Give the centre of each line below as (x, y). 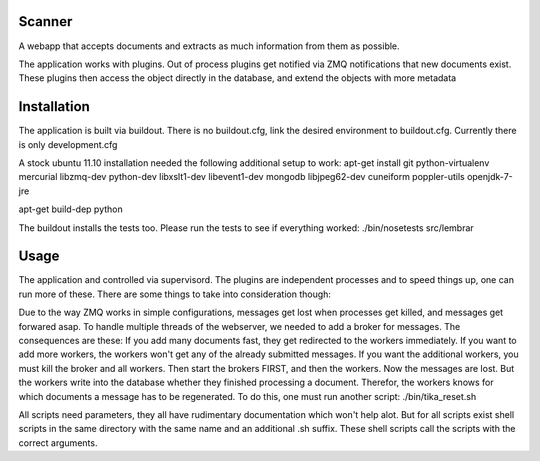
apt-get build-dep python (71, 209)
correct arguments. (58, 442)
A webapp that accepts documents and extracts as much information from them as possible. (209, 46)
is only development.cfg (68, 144)
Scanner (45, 21)
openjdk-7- (490, 177)
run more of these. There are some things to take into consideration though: (175, 294)
